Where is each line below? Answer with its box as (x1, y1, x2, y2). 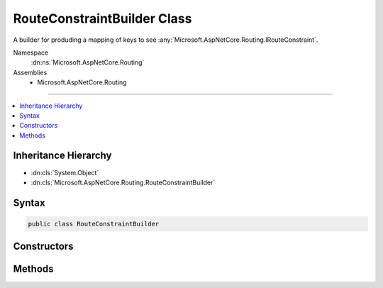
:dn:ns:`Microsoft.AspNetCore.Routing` (30, 58, 145, 67)
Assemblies (13, 68, 48, 77)
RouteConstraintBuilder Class (13, 11, 192, 26)
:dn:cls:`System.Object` (30, 168, 99, 177)
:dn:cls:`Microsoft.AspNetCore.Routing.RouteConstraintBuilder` (30, 178, 216, 187)
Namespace (13, 48, 49, 57)
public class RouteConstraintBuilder (28, 220, 160, 228)
